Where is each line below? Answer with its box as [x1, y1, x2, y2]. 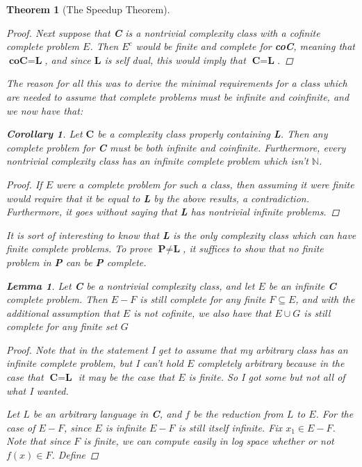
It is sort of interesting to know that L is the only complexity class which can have [6, 227, 356, 242]
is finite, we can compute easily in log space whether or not [83, 434, 334, 448]
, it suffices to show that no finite [183, 241, 324, 256]
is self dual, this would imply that [104, 52, 246, 67]
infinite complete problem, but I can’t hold [6, 356, 183, 370]
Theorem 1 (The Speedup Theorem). [6, 2, 170, 16]
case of [6, 420, 35, 434]
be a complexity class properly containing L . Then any [97, 126, 328, 141]
